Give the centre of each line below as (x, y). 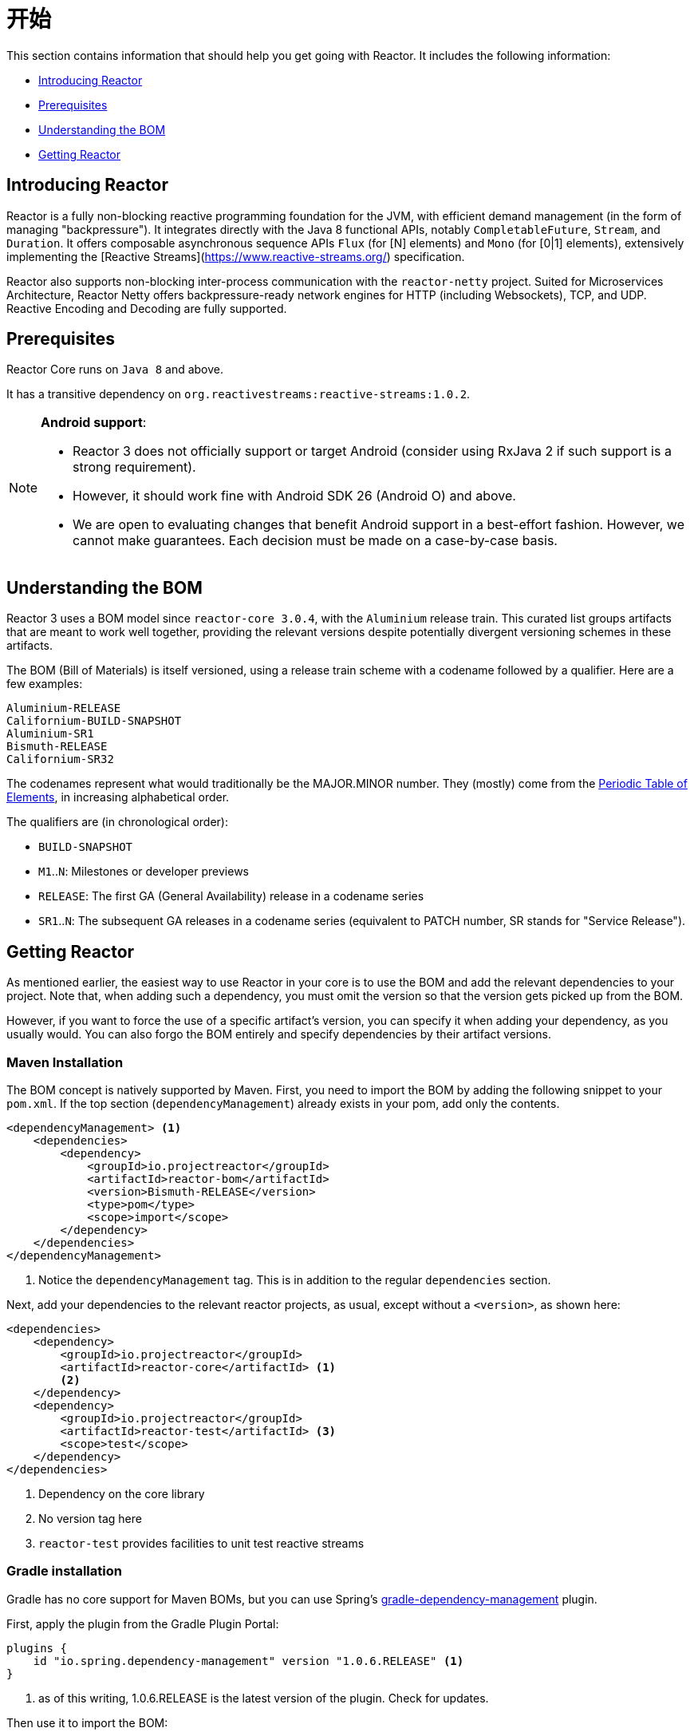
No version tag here (90, 1518)
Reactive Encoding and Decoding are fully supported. (147, 308)
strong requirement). (134, 467)
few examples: (45, 684)
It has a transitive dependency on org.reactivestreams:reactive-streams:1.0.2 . (239, 394)
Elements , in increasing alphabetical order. (118, 797)
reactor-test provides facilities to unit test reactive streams (201, 1543)
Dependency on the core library (122, 1493)
